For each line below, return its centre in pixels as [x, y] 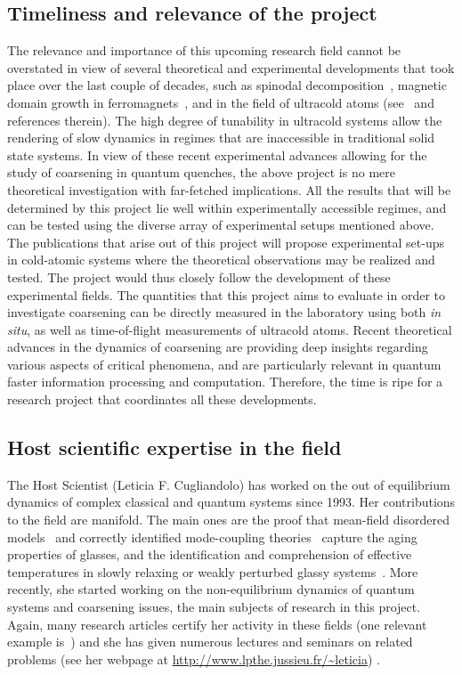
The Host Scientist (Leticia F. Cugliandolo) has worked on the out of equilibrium [229, 484]
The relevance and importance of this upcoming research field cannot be [204, 50]
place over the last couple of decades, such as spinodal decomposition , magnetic [227, 85]
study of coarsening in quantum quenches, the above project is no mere [201, 172]
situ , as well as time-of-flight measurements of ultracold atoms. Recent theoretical [230, 329]
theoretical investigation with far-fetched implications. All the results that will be [229, 189]
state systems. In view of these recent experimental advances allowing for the [217, 155]
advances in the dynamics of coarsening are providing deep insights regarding [218, 347]
